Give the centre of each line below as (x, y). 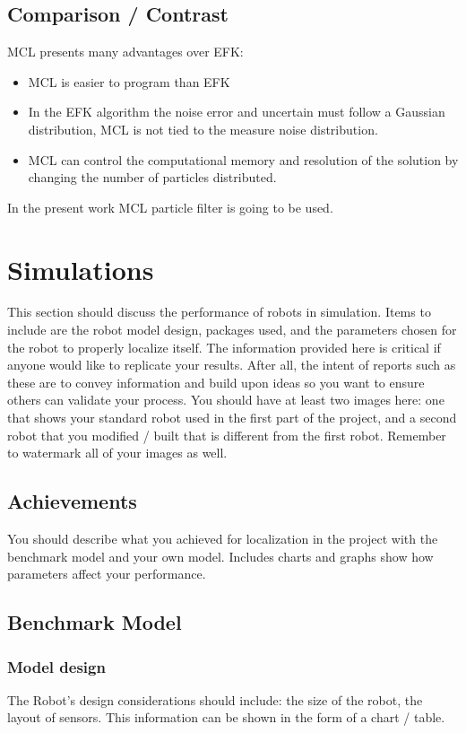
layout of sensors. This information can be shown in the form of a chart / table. (226, 717)
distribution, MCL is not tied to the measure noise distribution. (203, 129)
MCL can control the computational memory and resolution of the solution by (243, 159)
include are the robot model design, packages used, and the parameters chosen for (232, 330)
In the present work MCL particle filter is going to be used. (170, 207)
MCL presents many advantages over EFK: (125, 52)
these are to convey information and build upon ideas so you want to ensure (216, 382)
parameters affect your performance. (107, 574)
